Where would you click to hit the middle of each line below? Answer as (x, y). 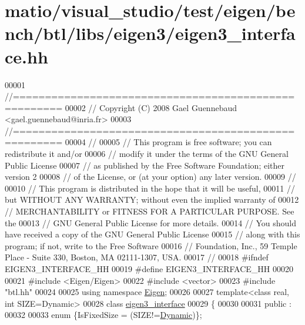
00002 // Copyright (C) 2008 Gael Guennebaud (151, 107)
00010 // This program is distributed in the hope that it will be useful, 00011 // (150, 188)
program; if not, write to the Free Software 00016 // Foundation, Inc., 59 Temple (151, 245)
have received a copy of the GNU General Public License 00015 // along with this (152, 234)
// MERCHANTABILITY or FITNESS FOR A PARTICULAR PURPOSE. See (150, 211)
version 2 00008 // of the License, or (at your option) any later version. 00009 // (150, 177)
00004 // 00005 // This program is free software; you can (168, 142)
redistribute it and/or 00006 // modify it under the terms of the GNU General (147, 154)
